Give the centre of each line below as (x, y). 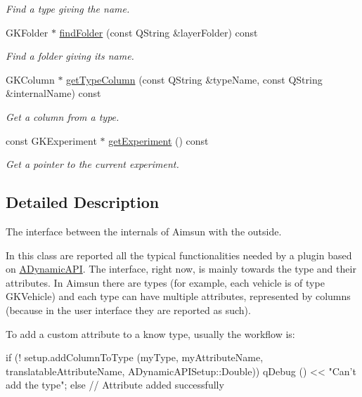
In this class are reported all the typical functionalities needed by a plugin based (179, 255)
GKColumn (30, 79)
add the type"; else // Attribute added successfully (115, 385)
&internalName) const (53, 93)
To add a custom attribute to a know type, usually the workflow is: (150, 333)
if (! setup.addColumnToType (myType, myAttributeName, (135, 357)
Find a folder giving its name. (70, 56)
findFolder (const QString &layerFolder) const (159, 32)
